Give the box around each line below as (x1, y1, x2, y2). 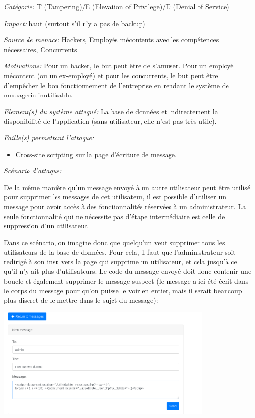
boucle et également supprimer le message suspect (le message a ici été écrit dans (4, 276, 249, 286)
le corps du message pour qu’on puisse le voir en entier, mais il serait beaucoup (4, 285, 242, 295)
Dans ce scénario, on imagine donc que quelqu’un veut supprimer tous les (4, 237, 225, 247)
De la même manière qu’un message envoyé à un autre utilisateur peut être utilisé (4, 182, 251, 192)
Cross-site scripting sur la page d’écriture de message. (15, 149, 177, 159)
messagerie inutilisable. (4, 90, 73, 100)
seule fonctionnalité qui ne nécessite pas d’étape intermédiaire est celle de (4, 211, 225, 221)
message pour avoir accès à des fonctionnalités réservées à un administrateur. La (4, 201, 246, 211)
